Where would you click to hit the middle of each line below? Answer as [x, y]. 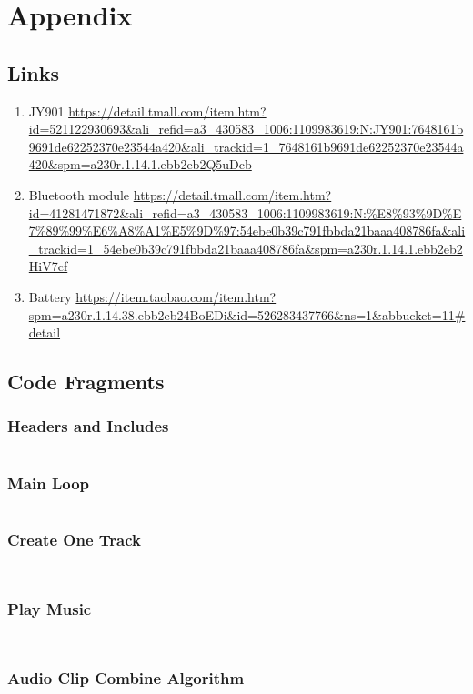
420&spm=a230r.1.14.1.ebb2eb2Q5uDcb [140, 164]
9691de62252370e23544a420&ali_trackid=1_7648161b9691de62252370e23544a [246, 146]
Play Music [50, 609]
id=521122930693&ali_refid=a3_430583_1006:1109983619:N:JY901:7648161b [246, 129]
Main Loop [49, 483]
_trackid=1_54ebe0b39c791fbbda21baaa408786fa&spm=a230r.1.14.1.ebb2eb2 [246, 248]
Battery [50, 296]
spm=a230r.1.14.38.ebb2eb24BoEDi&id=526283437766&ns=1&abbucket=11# [247, 314]
